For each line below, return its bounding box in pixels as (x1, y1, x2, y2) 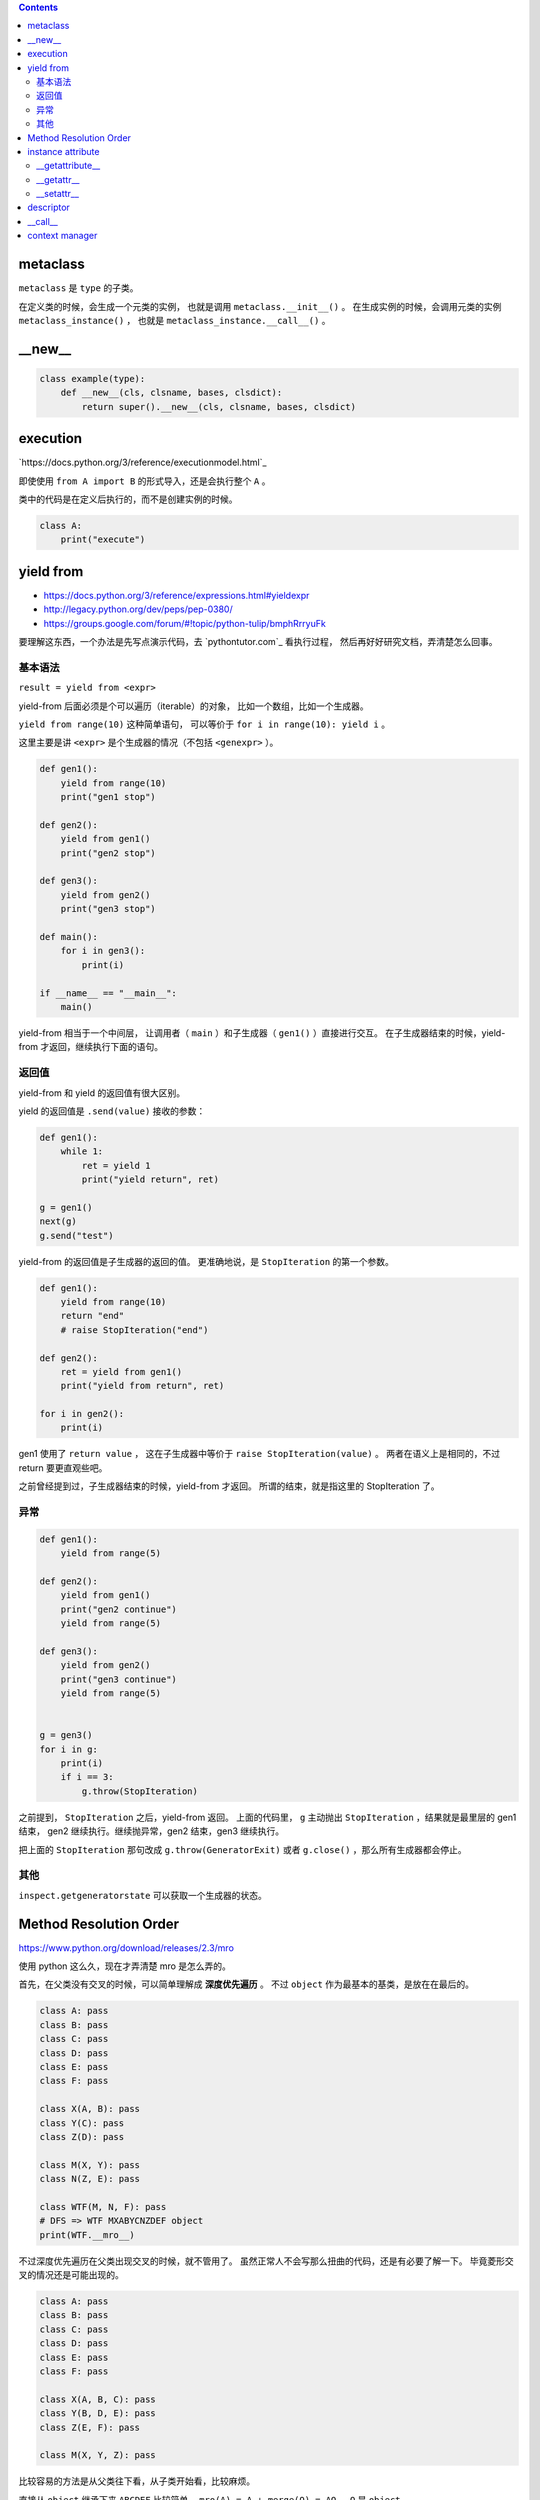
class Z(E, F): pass (39, 2421, 140, 2433)
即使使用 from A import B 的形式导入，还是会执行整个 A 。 (18, 475, 271, 487)
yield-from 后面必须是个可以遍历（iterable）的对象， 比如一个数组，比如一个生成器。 (18, 700, 369, 712)
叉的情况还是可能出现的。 (18, 2269, 124, 2281)
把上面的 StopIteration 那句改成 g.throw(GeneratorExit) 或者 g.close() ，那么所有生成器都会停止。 (18, 1843, 467, 1855)
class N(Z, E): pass (39, 2173, 140, 2185)
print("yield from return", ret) (60, 1380, 225, 1392)
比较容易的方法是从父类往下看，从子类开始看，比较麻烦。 (18, 2475, 255, 2487)
